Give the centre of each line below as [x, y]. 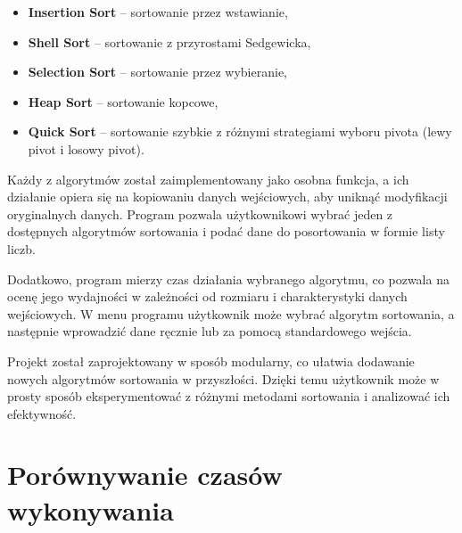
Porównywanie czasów [145, 475]
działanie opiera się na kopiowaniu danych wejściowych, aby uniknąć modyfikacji [227, 197]
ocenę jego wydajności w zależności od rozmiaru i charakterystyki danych [207, 296]
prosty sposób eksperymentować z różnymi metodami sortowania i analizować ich [229, 396]
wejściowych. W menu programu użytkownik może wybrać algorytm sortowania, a [231, 313]
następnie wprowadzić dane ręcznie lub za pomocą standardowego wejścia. [210, 331]
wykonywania [91, 509]
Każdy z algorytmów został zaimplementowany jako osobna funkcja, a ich [208, 179]
